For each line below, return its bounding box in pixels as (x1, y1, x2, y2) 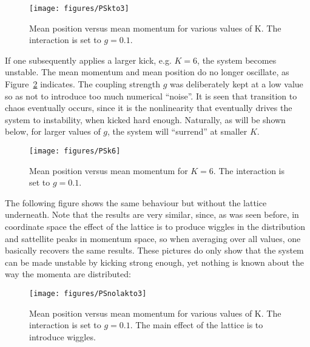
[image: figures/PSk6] (29, 147, 121, 155)
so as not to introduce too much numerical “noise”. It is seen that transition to (5, 89, 297, 102)
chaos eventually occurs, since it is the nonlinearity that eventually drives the (5, 101, 292, 114)
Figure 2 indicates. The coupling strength (5, 78, 160, 90)
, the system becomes (197, 53, 277, 66)
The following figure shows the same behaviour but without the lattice (5, 196, 267, 209)
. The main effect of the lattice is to (130, 318, 263, 331)
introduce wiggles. (29, 330, 96, 343)
